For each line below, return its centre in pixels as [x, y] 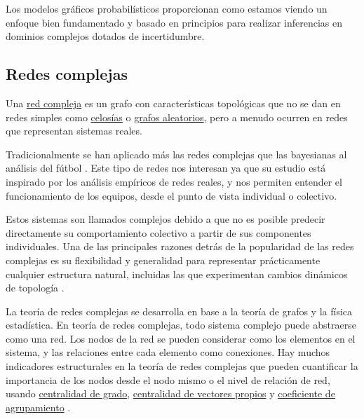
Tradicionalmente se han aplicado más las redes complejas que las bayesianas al [176, 154]
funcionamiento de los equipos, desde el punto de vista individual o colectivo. [171, 195]
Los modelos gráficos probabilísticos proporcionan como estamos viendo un [167, 8]
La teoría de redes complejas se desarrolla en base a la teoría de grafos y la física [179, 311]
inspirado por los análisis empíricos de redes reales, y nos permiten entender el [174, 181]
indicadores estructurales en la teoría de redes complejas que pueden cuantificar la [182, 366]
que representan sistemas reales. [74, 131]
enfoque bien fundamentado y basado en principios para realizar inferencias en [174, 22]
